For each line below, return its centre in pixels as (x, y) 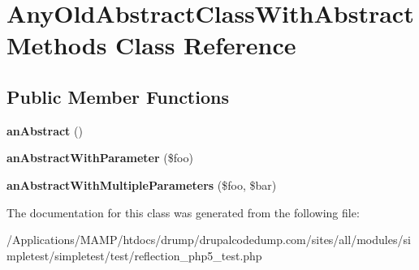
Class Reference (206, 45)
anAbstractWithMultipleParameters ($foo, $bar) (142, 184)
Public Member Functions (118, 96)
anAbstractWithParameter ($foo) (100, 158)
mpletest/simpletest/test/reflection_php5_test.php (134, 255)
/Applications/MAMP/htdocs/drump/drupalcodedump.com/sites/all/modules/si (209, 240)
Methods (57, 45)
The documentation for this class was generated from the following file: (183, 212)
